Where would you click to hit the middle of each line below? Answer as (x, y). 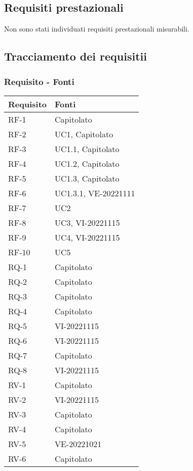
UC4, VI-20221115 (87, 237)
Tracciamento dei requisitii (75, 56)
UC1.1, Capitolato (87, 149)
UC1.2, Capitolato (87, 163)
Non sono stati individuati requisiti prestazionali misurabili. (97, 29)
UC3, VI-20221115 (87, 222)
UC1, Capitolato (84, 134)
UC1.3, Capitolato (87, 178)
